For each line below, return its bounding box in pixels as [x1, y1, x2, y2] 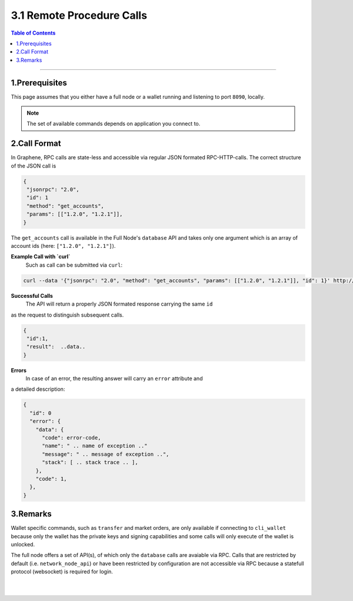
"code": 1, [35, 475, 67, 482]
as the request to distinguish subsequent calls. [11, 311, 124, 318]
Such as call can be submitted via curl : [25, 261, 123, 268]
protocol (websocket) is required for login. [11, 568, 113, 575]
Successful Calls [11, 292, 53, 299]
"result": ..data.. [26, 344, 86, 350]
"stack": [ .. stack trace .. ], [42, 459, 138, 466]
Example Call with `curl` [11, 253, 71, 260]
